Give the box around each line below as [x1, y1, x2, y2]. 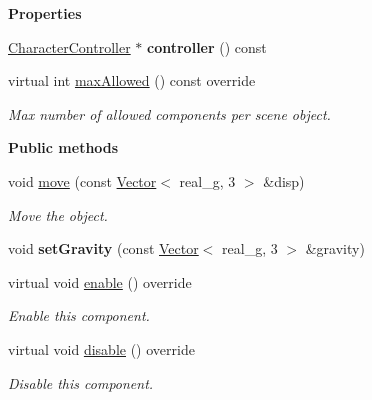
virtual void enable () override [8, 271, 192, 292]
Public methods [8, 137, 119, 158]
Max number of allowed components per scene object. [8, 103, 331, 124]
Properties [8, 3, 82, 23]
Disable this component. [8, 372, 154, 393]
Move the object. [8, 204, 108, 225]
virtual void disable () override [8, 338, 195, 359]
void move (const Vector [8, 170, 157, 191]
